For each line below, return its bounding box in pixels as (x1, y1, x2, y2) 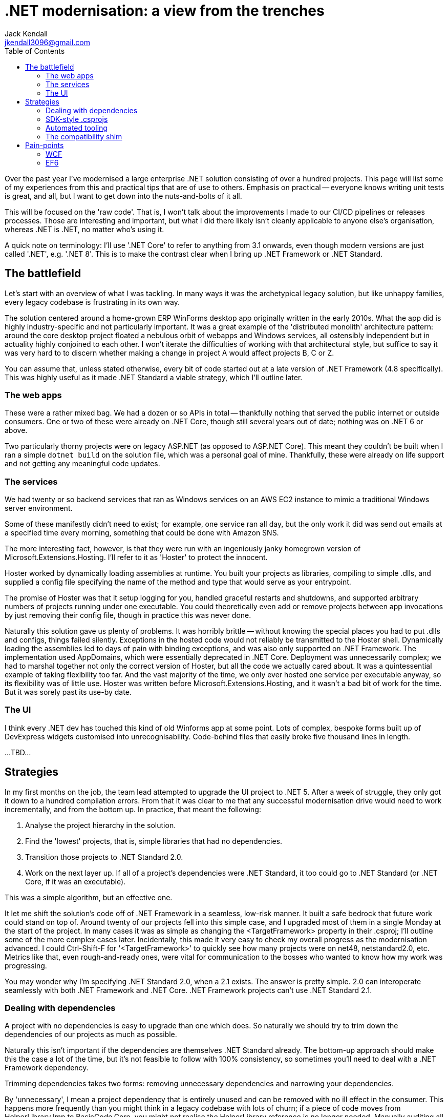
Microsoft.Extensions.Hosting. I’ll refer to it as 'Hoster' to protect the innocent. (5, 553, 268, 562)
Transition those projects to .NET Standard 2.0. (25, 852, 183, 861)
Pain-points (25, 140, 64, 150)
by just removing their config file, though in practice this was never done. (5, 611, 251, 620)
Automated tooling (46, 123, 108, 132)
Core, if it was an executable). (25, 877, 126, 886)
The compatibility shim (46, 132, 122, 141)
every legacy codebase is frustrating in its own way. (5, 297, 180, 306)
